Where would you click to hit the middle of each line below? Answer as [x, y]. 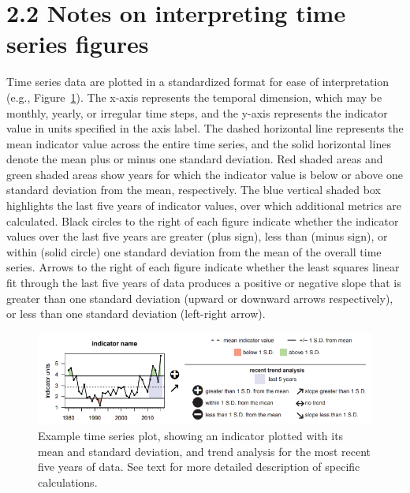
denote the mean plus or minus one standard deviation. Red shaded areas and [195, 159]
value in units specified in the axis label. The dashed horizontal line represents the [205, 128]
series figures [78, 44]
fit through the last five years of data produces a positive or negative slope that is [204, 283]
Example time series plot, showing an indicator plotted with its [191, 436]
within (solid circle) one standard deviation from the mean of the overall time [194, 251]
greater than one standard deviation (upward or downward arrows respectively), [200, 298]
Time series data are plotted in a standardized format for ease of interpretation [198, 82]
